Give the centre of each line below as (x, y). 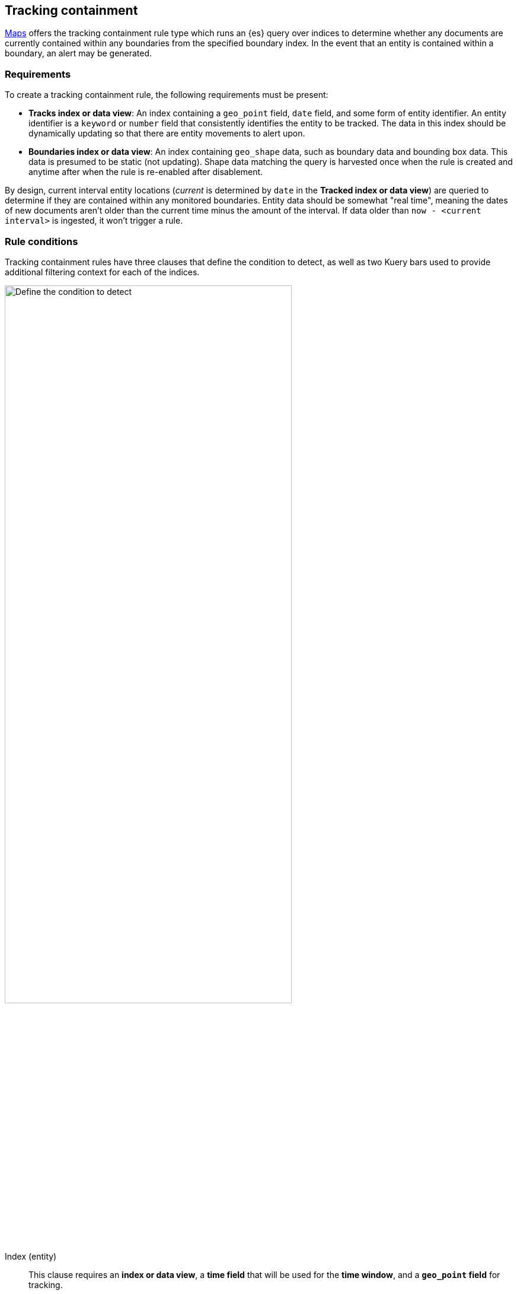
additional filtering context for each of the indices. (102, 272)
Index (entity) (31, 1256)
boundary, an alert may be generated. (79, 53)
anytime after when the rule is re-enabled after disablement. (146, 172)
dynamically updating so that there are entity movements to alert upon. (167, 133)
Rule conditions (42, 241)
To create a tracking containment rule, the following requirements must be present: (167, 95)
